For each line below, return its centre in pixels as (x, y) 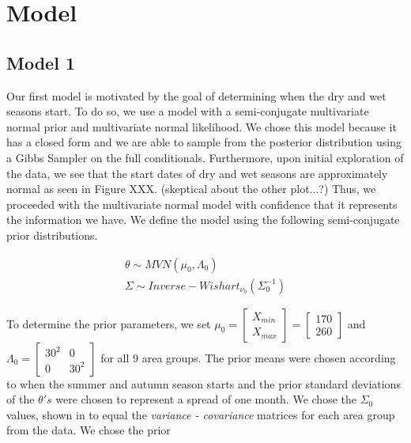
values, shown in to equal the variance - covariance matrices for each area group (201, 414)
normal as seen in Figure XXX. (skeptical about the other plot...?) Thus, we (191, 189)
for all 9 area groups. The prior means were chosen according (248, 357)
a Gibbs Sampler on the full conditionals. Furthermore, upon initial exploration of (205, 157)
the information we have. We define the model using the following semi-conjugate (203, 220)
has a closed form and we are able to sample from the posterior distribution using (204, 142)
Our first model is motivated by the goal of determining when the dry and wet (196, 95)
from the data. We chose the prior (89, 430)
